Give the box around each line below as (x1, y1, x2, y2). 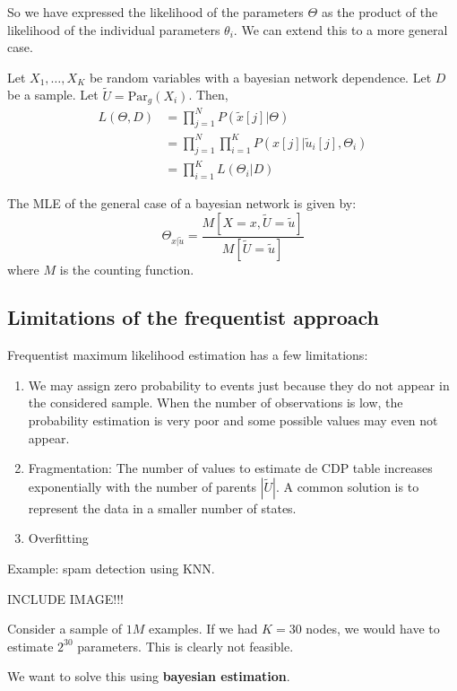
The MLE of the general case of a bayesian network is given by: (7, 194, 357, 213)
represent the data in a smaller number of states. (28, 498, 297, 517)
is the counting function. (59, 259, 194, 278)
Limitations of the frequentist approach (7, 303, 379, 331)
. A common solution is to (275, 477, 419, 495)
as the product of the (321, 3, 438, 21)
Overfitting (28, 529, 89, 547)
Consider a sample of (7, 619, 123, 638)
